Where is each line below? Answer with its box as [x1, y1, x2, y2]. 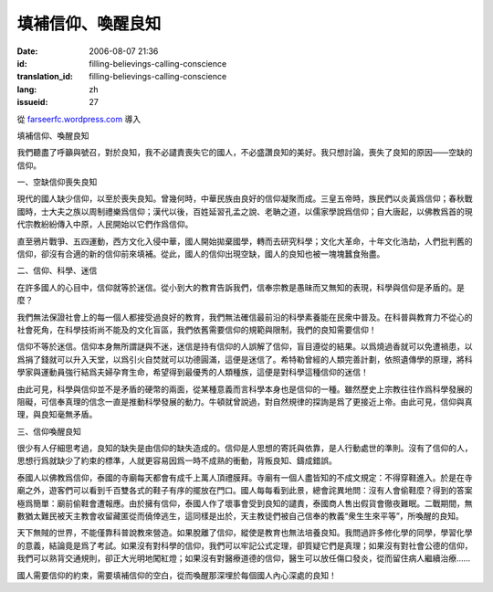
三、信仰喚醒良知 [16, 426, 81, 437]
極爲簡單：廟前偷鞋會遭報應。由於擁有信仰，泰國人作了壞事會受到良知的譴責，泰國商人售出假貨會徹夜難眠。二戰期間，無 [16, 498, 473, 509]
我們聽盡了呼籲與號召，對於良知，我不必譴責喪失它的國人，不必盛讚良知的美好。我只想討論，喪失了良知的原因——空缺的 [16, 147, 473, 158]
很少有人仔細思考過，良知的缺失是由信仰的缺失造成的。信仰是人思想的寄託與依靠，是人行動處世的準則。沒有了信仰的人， [16, 443, 473, 454]
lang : [16, 83, 37, 95]
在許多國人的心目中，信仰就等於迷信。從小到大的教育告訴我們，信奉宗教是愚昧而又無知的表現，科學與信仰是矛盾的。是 [16, 281, 465, 292]
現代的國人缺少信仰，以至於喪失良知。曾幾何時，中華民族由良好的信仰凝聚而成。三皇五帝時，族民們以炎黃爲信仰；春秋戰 [16, 193, 473, 205]
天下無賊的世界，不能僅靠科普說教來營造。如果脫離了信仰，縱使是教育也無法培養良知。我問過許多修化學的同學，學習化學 [16, 527, 473, 538]
